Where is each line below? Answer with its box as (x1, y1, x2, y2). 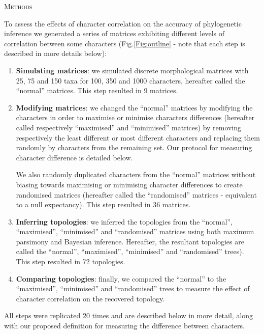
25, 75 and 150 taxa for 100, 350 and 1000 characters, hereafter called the (16, 75, 245, 86)
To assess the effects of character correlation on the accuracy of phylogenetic (4, 18, 242, 29)
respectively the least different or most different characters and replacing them (16, 132, 260, 143)
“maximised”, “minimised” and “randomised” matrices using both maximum (16, 226, 254, 237)
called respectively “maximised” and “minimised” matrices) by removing (16, 122, 242, 132)
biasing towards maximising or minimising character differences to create (16, 179, 243, 189)
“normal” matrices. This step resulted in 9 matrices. (16, 85, 178, 96)
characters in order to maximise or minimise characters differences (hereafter (16, 112, 255, 123)
